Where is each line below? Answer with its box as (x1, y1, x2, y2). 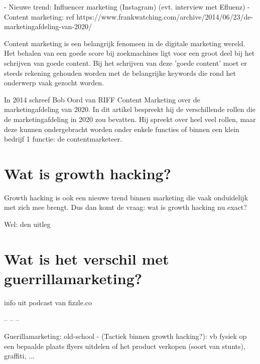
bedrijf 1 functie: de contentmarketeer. (4, 134, 122, 144)
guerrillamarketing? (4, 268, 142, 288)
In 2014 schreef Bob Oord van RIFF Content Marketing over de (4, 94, 200, 104)
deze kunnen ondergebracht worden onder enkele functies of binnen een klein (4, 124, 239, 134)
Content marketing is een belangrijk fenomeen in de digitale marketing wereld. (4, 38, 245, 48)
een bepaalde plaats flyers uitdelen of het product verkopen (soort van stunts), (4, 340, 245, 351)
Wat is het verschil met (4, 248, 169, 269)
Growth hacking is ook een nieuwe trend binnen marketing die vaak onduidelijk (4, 192, 248, 202)
